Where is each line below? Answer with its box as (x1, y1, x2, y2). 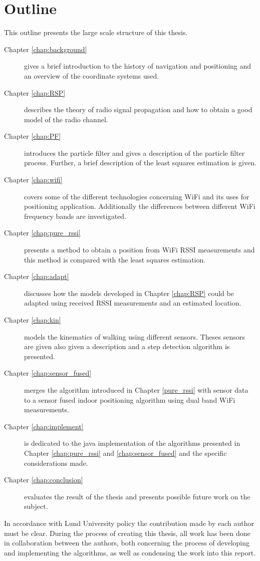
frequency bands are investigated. (24, 210, 127, 221)
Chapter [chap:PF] (4, 131, 61, 141)
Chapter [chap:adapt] (4, 271, 69, 282)
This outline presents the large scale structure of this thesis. (4, 27, 188, 38)
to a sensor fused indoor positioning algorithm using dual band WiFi (24, 394, 235, 405)
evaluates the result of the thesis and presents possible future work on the (24, 491, 250, 501)
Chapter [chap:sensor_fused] (4, 368, 92, 378)
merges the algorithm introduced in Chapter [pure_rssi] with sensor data (24, 384, 248, 395)
